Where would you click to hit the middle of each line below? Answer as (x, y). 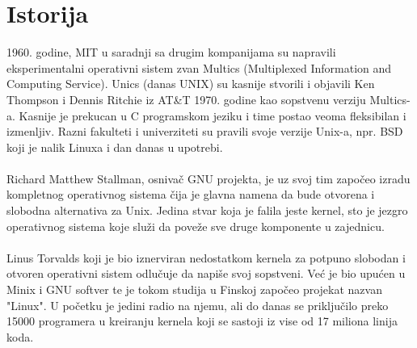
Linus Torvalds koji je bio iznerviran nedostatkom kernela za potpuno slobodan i (206, 257)
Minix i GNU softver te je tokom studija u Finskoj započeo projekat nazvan (194, 289)
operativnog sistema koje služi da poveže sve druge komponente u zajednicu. (196, 226)
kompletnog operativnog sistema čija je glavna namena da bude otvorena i (191, 194)
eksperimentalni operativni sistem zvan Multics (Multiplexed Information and (199, 67)
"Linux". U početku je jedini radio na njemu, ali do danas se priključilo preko (198, 305)
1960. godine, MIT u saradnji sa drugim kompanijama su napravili (171, 52)
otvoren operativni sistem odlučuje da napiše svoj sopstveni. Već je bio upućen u (206, 273)
